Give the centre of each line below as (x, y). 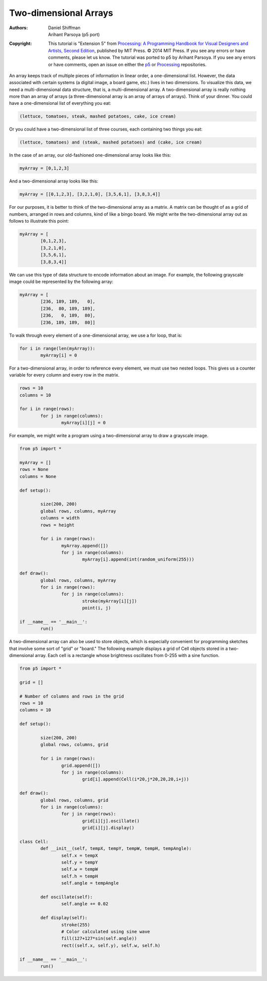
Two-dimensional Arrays (61, 13)
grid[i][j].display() (108, 828)
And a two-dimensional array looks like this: (54, 181)
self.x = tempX (80, 855)
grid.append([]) (81, 765)
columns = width (60, 518)
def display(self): (64, 918)
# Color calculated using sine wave (106, 932)
